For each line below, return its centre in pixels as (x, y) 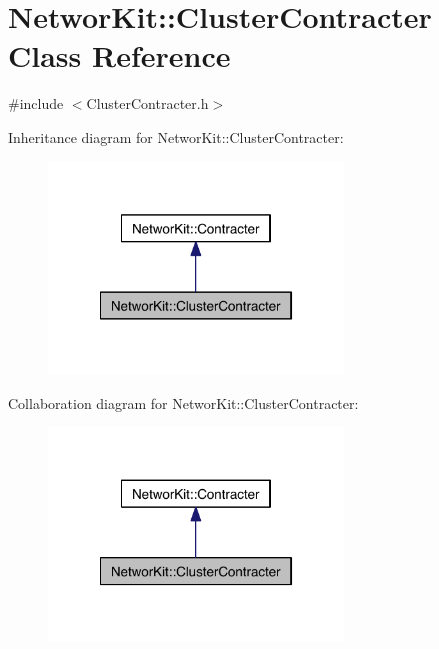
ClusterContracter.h (147, 103)
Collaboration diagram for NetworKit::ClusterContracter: (183, 402)
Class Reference (119, 55)
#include (36, 103)
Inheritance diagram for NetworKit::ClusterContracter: (176, 136)
